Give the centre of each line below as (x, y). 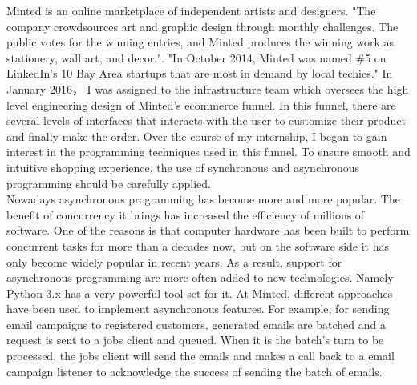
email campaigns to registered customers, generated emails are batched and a (196, 324)
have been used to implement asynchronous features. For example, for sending (198, 309)
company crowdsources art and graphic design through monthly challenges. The (202, 26)
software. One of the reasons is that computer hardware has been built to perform (208, 230)
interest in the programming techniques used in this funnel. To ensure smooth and (208, 152)
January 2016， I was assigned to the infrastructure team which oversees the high (208, 88)
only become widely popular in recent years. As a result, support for (174, 261)
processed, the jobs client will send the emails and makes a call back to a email (200, 356)
